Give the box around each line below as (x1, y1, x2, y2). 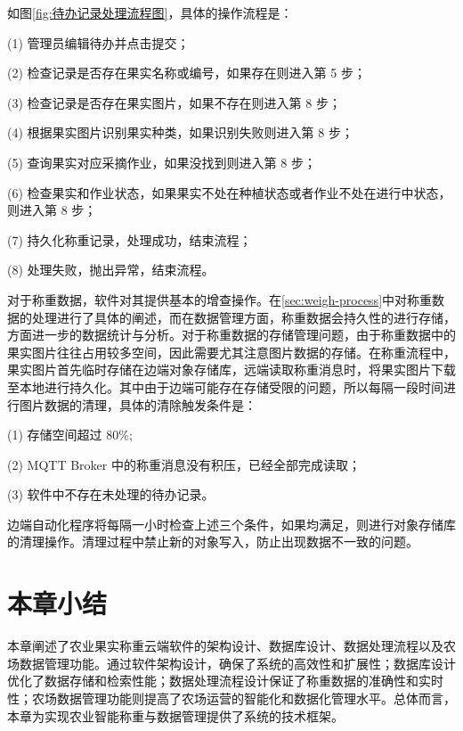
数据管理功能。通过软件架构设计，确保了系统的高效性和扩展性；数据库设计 (19, 653, 456, 672)
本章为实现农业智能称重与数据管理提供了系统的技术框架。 (7, 706, 344, 725)
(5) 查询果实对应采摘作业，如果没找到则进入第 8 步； (7, 152, 316, 171)
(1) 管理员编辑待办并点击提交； (7, 33, 190, 52)
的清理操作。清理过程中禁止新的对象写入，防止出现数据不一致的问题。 (7, 532, 418, 551)
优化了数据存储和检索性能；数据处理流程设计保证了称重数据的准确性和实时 (7, 671, 443, 690)
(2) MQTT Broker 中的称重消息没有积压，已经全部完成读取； (7, 455, 361, 473)
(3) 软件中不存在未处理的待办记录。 (7, 485, 215, 504)
